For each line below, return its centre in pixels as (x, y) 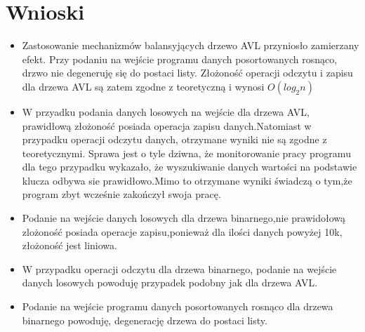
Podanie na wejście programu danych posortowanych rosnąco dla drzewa (178, 306)
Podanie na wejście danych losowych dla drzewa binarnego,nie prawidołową (184, 218)
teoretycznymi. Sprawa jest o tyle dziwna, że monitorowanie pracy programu (186, 153)
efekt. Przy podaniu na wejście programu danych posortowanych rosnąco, (180, 59)
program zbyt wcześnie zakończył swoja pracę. (121, 194)
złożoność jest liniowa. (69, 245)
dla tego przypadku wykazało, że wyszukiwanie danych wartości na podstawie (190, 167)
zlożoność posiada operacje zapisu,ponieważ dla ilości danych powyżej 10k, (182, 231)
